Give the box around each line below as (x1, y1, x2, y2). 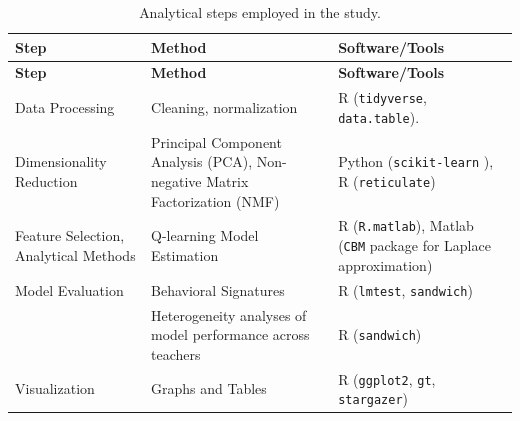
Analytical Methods (15, 244, 136, 265)
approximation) (338, 254, 433, 275)
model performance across (151, 324, 310, 345)
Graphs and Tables (151, 378, 267, 399)
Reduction (15, 171, 78, 192)
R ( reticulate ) (338, 171, 436, 192)
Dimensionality (15, 151, 107, 172)
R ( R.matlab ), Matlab (338, 215, 474, 236)
